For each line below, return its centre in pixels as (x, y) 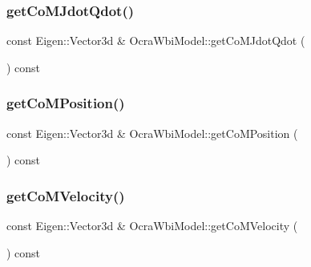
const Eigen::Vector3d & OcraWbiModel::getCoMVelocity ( (152, 226)
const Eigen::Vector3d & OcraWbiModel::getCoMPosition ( (152, 133)
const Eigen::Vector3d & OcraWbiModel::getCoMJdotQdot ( (156, 40)
